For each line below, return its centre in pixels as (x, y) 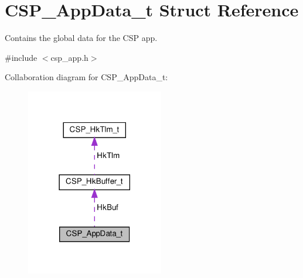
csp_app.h (69, 57)
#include (21, 57)
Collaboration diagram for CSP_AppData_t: (86, 77)
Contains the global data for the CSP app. (81, 38)
